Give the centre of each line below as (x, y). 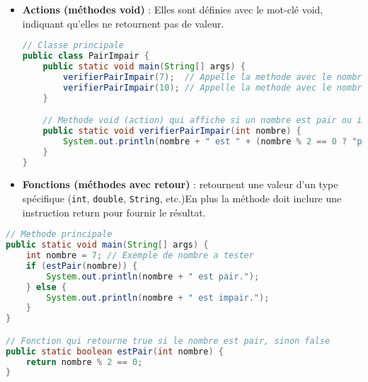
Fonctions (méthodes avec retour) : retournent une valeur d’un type (180, 184)
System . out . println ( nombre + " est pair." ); (153, 276)
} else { (46, 287)
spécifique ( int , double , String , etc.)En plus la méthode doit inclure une (182, 198)
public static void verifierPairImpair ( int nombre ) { (172, 131)
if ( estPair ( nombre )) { (82, 266)
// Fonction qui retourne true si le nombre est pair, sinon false (168, 341)
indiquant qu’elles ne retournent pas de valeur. (123, 23)
